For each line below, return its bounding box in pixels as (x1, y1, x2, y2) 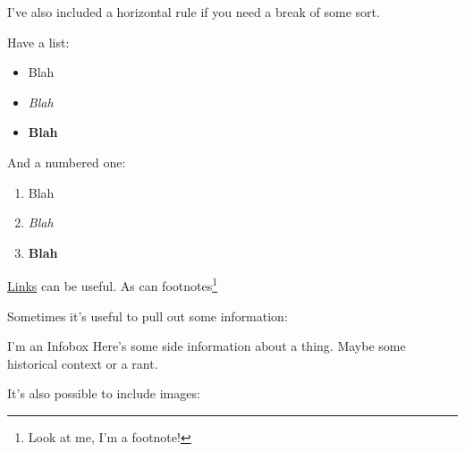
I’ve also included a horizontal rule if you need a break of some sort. (7, 3, 380, 21)
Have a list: (7, 32, 70, 51)
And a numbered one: (7, 152, 126, 171)
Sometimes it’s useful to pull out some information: (7, 306, 288, 325)
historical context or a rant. (7, 354, 158, 372)
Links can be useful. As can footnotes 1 (7, 274, 218, 294)
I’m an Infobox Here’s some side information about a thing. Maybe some (7, 337, 406, 355)
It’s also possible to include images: (7, 384, 200, 403)
